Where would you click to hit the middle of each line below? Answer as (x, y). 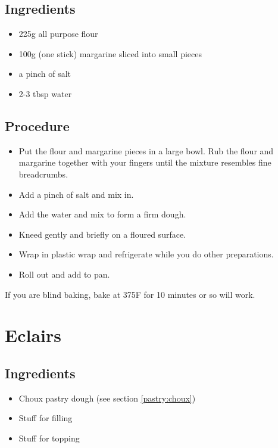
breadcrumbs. (43, 174)
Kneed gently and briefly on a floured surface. (102, 234)
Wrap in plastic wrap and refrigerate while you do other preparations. (146, 254)
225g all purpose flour (58, 34)
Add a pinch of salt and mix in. (76, 194)
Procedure (37, 125)
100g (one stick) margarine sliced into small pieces (110, 53)
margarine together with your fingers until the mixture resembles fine (145, 162)
